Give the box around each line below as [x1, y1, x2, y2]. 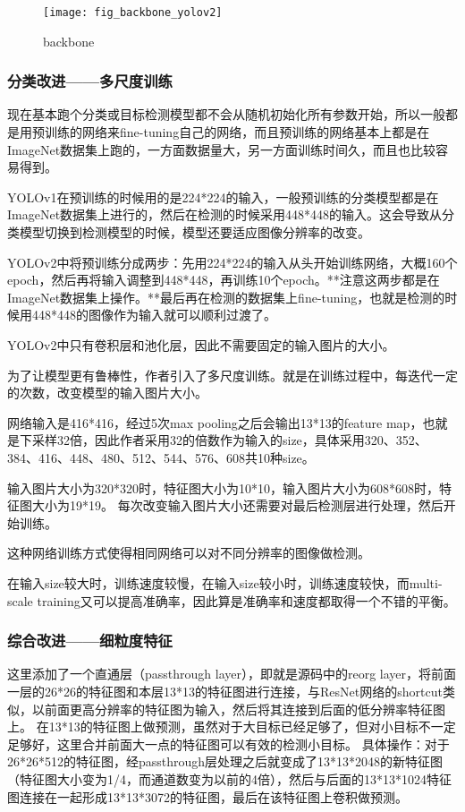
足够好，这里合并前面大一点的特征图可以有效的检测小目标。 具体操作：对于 [7, 734, 450, 753]
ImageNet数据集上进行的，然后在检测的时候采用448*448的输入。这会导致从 [7, 205, 443, 224]
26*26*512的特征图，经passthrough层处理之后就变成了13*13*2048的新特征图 [7, 752, 444, 771]
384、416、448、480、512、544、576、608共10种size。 [7, 448, 315, 466]
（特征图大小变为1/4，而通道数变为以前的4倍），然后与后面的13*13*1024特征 [7, 769, 452, 788]
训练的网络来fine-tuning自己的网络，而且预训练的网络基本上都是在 [44, 123, 430, 141]
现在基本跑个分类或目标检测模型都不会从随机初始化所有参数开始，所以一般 [7, 105, 445, 124]
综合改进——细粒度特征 [7, 629, 173, 652]
